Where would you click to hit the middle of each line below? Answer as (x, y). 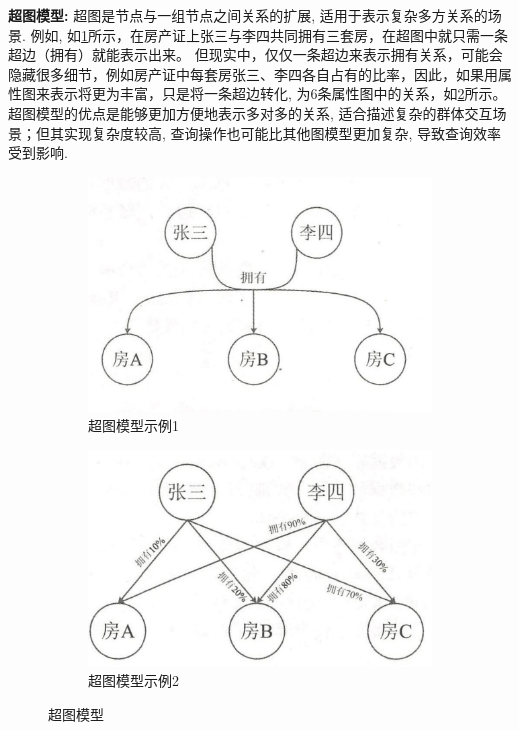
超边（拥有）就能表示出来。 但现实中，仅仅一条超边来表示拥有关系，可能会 (255, 54)
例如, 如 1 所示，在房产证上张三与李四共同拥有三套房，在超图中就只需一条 (269, 34)
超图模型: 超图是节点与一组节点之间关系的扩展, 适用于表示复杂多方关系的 (248, 15)
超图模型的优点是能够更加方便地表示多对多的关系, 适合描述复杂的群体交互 (250, 112)
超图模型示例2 (133, 680)
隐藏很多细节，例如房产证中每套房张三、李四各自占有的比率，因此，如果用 (253, 73)
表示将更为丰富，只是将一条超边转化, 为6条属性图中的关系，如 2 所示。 (278, 93)
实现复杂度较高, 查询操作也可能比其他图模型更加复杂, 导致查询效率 (282, 132)
